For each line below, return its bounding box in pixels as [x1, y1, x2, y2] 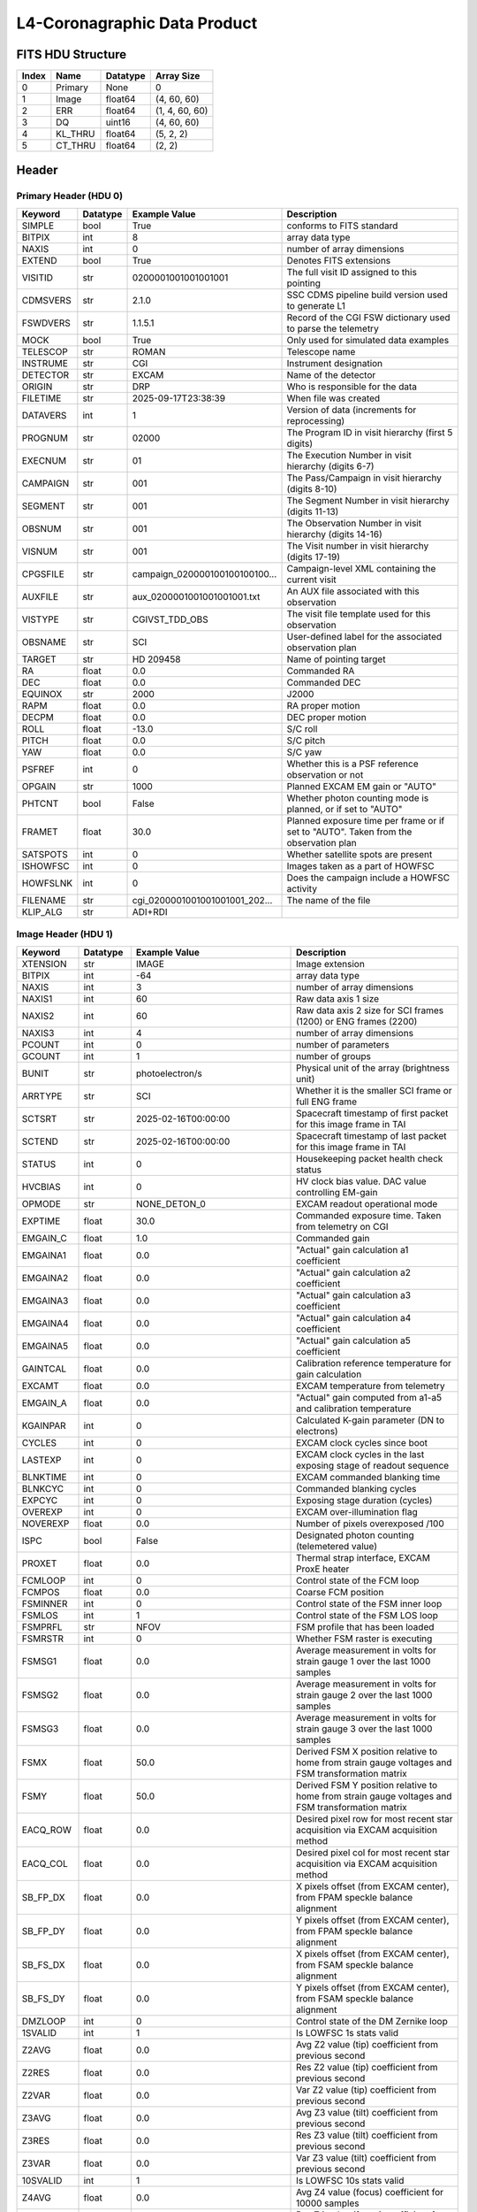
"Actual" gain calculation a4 [296, 1311, 412, 1324]
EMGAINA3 [21, 1294, 69, 1307]
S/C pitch [286, 734, 326, 747]
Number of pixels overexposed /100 [296, 1517, 445, 1530]
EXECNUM [21, 454, 66, 466]
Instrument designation [286, 357, 383, 369]
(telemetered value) [296, 1540, 377, 1552]
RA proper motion [286, 699, 360, 711]
